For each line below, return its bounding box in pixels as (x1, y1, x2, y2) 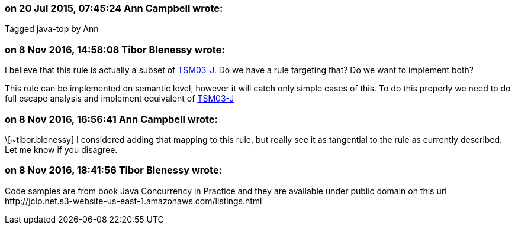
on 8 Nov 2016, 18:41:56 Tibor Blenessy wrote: (5, 164, 223, 176)
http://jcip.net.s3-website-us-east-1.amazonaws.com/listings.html (5, 195, 262, 206)
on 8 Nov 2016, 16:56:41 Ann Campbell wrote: (5, 113, 218, 125)
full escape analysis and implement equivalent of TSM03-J (5, 93, 234, 104)
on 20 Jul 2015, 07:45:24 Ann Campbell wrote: (5, 2, 223, 14)
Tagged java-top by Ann (5, 24, 99, 34)
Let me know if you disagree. (5, 144, 118, 155)
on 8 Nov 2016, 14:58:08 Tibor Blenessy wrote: (5, 43, 225, 55)
